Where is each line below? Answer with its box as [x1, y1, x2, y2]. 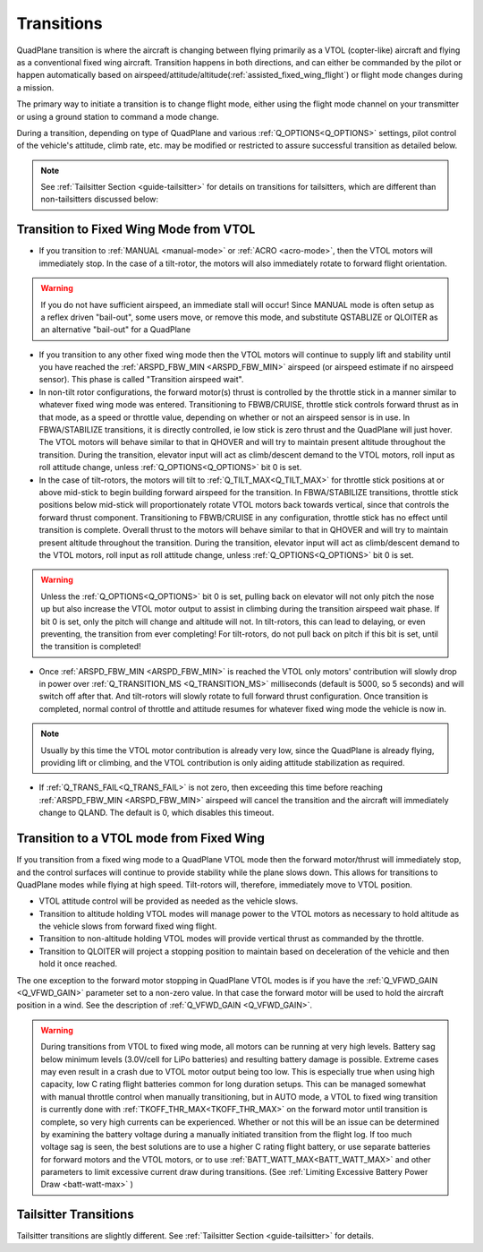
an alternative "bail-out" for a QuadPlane [40, 324, 191, 335]
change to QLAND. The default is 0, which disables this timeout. [38, 807, 275, 819]
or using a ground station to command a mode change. [16, 111, 219, 122]
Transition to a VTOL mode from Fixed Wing [16, 831, 266, 846]
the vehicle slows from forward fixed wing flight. [38, 921, 217, 931]
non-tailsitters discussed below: [40, 193, 159, 205]
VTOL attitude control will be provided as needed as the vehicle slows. [38, 896, 299, 906]
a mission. [16, 81, 55, 93]
